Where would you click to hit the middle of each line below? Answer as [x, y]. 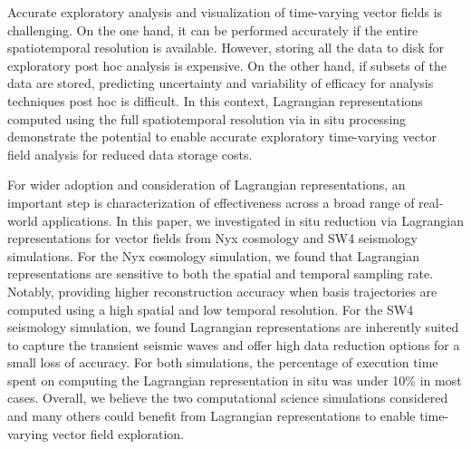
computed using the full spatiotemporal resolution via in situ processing [207, 118]
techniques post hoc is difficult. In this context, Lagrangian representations [215, 100]
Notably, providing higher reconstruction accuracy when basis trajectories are [222, 291]
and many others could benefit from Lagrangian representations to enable [211, 416]
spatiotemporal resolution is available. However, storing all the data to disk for [226, 48]
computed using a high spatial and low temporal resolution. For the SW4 [211, 309]
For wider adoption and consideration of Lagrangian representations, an [207, 185]
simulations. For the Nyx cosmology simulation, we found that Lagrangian [214, 255]
